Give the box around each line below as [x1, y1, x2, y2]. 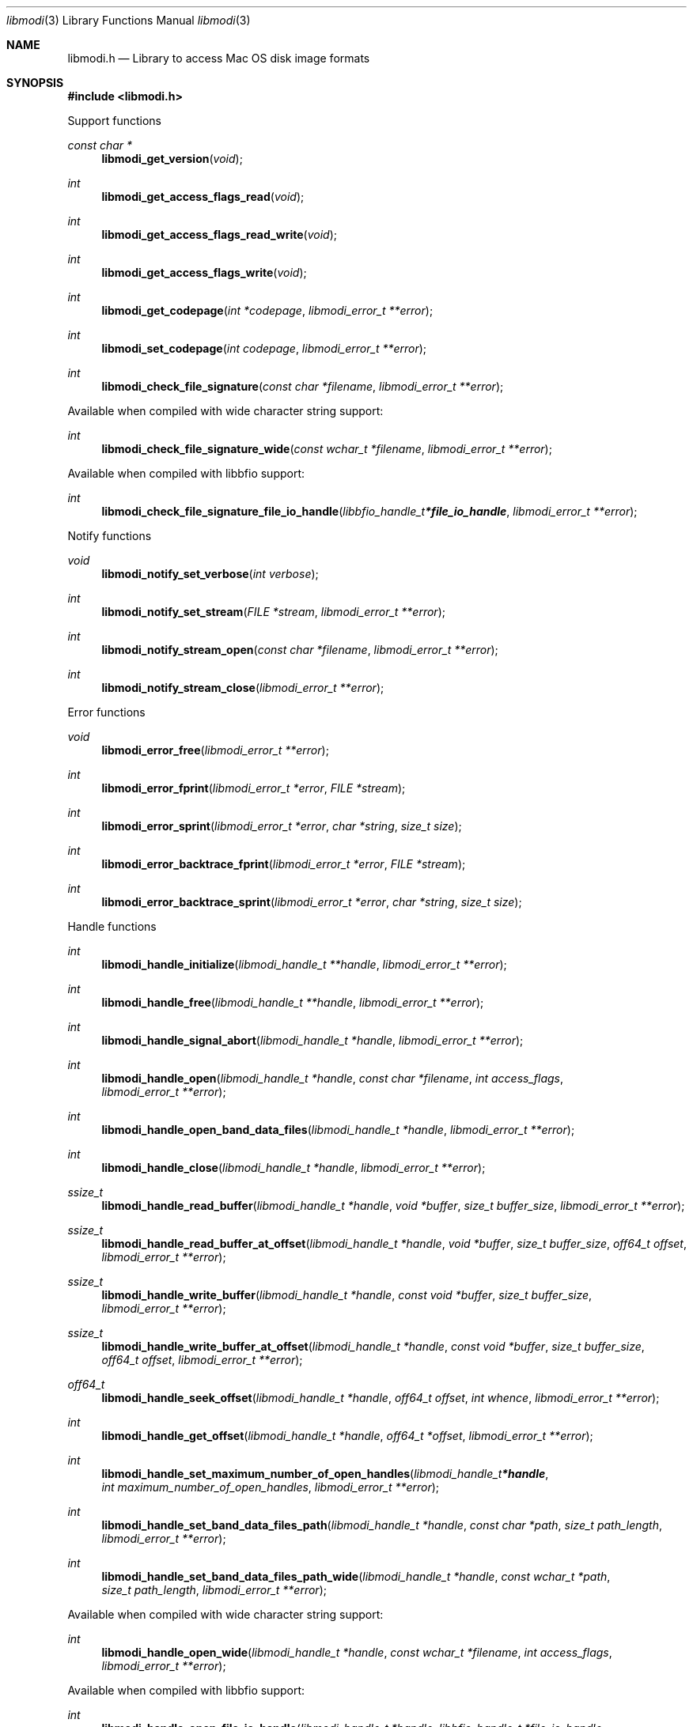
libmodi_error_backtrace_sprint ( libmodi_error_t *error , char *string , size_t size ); [101, 895, 522, 909]
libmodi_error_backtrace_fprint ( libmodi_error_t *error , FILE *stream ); [101, 857, 466, 871]
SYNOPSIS [6, 76, 64, 89]
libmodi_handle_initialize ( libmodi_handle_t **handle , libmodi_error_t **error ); [101, 958, 507, 971]
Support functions [67, 114, 161, 127]
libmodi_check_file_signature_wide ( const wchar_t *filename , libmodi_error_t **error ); [101, 442, 552, 455]
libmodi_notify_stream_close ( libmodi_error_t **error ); [101, 681, 384, 694]
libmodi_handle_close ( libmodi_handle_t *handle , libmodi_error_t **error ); [101, 1161, 486, 1174]
